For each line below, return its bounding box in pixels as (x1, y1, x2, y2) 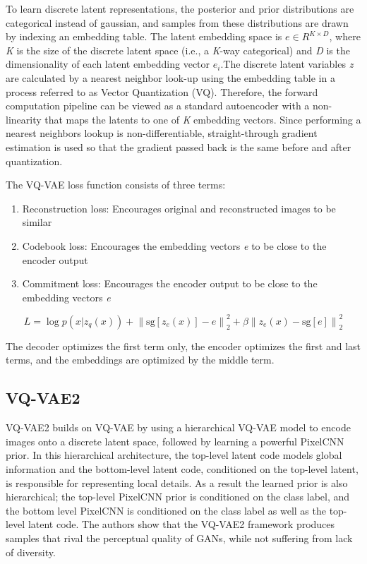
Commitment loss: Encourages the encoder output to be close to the (22, 276, 318, 291)
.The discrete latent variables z (220, 56, 354, 71)
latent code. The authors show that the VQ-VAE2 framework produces (28, 517, 335, 532)
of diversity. (6, 544, 56, 559)
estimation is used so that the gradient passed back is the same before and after (6, 139, 351, 154)
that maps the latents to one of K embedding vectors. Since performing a (44, 112, 361, 126)
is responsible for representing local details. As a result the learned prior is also (6, 475, 348, 490)
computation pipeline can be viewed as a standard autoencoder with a (6, 98, 310, 113)
